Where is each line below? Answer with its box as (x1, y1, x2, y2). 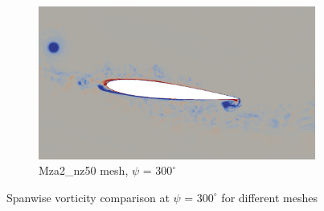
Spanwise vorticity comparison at (6, 188, 170, 205)
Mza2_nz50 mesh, (39, 162, 129, 179)
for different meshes (221, 188, 318, 205)
